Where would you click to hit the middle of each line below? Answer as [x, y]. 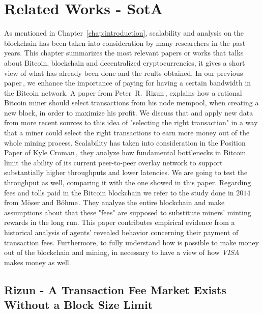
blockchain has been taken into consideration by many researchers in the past [125, 42]
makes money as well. [38, 262]
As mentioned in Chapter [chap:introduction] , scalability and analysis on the [124, 33]
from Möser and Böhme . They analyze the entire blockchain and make [114, 202]
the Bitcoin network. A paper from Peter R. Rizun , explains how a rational [123, 92]
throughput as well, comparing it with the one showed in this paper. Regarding [128, 182]
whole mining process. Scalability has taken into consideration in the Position [125, 142]
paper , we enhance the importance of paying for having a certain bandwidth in [128, 83]
